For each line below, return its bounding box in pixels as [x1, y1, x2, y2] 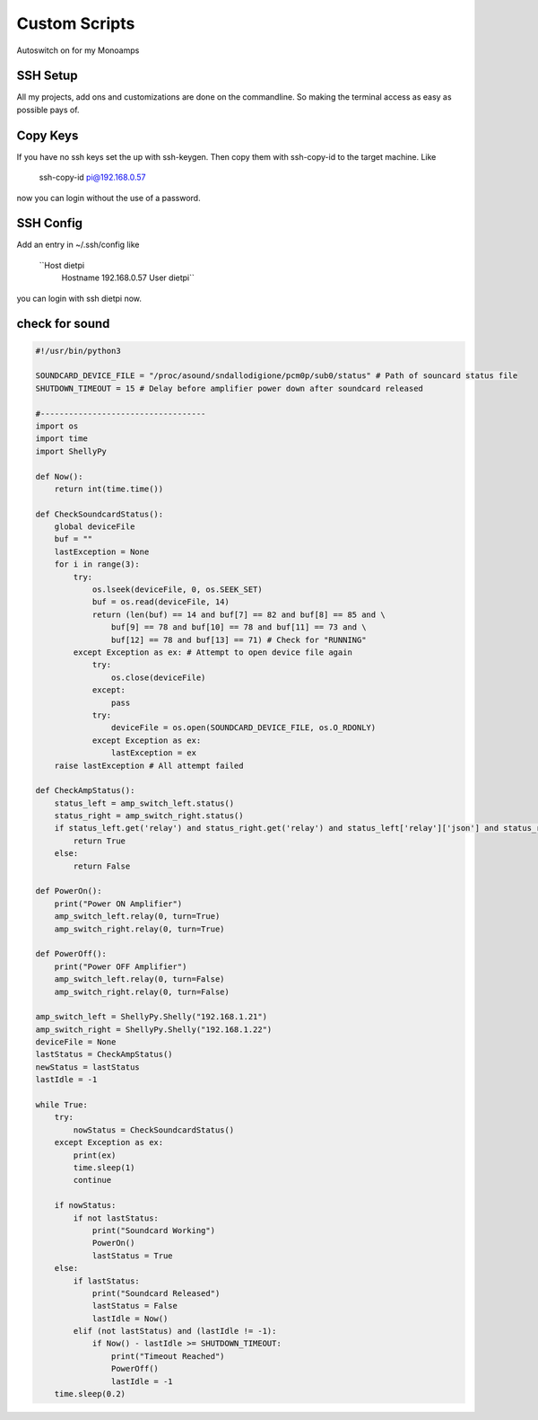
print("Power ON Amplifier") [54, 898, 183, 909]
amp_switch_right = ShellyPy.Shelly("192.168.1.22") [35, 1024, 273, 1035]
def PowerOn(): [35, 886, 102, 896]
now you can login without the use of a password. [16, 192, 201, 203]
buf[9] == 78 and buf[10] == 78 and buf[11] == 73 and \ [110, 622, 367, 632]
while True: [35, 1100, 89, 1110]
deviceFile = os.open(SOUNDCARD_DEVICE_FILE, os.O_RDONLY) [110, 723, 377, 733]
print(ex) [73, 1150, 117, 1160]
